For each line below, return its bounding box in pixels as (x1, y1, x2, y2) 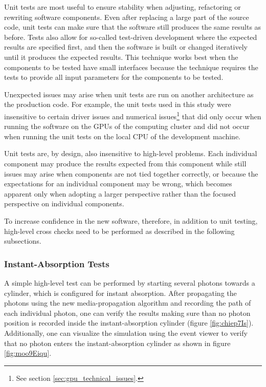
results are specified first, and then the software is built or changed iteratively (4, 41, 248, 52)
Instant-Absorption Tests (4, 257, 109, 270)
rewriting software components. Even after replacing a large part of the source (4, 11, 249, 22)
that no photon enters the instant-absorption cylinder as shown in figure (4, 337, 231, 348)
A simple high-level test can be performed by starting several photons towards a (4, 277, 255, 288)
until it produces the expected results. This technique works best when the (4, 51, 238, 62)
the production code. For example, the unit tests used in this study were (4, 99, 231, 110)
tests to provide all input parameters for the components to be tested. (4, 72, 224, 82)
